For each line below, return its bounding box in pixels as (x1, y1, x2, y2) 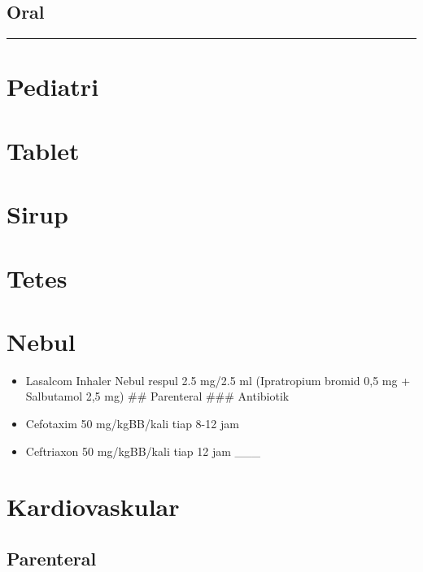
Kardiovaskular (7, 490, 180, 523)
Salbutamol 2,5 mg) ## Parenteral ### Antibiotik (25, 388, 290, 405)
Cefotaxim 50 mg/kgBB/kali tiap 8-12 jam (25, 415, 239, 432)
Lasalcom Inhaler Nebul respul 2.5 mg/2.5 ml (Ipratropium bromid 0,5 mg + (25, 371, 411, 388)
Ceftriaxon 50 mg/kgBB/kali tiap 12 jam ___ (25, 442, 260, 459)
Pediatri (7, 70, 99, 103)
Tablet (7, 133, 80, 167)
